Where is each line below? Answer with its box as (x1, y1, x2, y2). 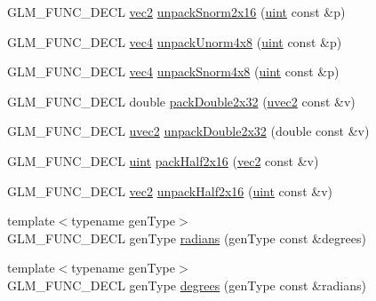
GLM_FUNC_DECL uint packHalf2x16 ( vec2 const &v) (7, 151, 319, 170)
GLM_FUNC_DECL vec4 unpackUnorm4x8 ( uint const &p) (7, 32, 342, 51)
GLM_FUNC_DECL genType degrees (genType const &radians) (7, 275, 366, 294)
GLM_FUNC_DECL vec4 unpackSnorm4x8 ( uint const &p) (7, 62, 340, 81)
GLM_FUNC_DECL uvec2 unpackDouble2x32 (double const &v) (7, 122, 370, 140)
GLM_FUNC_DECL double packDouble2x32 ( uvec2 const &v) (7, 91, 356, 110)
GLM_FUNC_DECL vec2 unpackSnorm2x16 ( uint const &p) (7, 3, 346, 20)
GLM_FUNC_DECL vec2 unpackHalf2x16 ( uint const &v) (7, 181, 332, 200)
